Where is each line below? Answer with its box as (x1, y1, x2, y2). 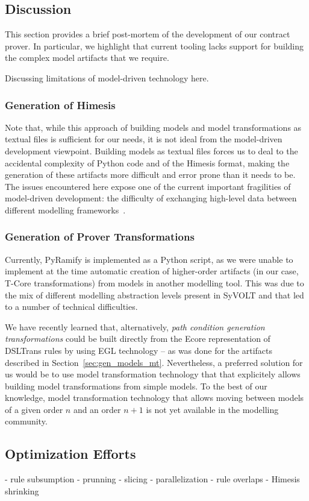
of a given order (5, 403, 63, 415)
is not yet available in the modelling (146, 403, 279, 415)
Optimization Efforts (5, 444, 136, 463)
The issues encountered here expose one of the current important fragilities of (5, 180, 291, 192)
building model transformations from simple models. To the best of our (5, 379, 267, 392)
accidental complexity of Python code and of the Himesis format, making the (5, 156, 290, 169)
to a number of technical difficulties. (5, 300, 138, 313)
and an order (73, 403, 121, 415)
